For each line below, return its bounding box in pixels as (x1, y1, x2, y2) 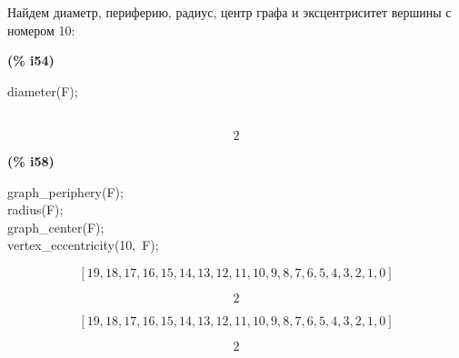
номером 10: (7, 20, 75, 39)
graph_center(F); (7, 217, 105, 236)
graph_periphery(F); (7, 182, 124, 201)
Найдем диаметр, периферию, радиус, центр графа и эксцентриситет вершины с (7, 3, 452, 21)
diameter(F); (7, 81, 78, 100)
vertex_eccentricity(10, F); (7, 235, 159, 254)
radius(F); (7, 200, 64, 219)
